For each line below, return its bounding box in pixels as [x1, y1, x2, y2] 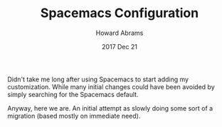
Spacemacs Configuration [40, 5, 199, 21]
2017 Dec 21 [102, 42, 137, 51]
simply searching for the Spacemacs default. [7, 90, 139, 98]
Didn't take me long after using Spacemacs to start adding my [7, 75, 189, 83]
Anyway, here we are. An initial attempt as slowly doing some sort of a [7, 103, 213, 112]
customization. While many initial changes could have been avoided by [7, 82, 215, 91]
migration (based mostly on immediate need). [7, 111, 141, 120]
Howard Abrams [95, 29, 144, 37]
